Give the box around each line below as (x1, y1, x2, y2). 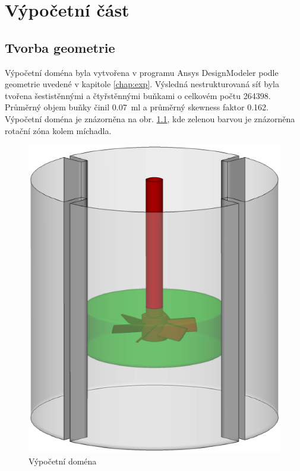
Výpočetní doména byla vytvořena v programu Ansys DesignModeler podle (5, 66, 279, 78)
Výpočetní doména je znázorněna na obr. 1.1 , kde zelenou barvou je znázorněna (5, 112, 295, 125)
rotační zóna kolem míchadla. (5, 124, 112, 136)
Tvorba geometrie (5, 38, 115, 56)
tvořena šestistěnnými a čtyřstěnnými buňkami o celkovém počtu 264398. (5, 89, 271, 101)
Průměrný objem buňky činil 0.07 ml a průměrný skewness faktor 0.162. (5, 101, 269, 113)
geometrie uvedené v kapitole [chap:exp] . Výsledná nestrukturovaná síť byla (5, 78, 279, 90)
